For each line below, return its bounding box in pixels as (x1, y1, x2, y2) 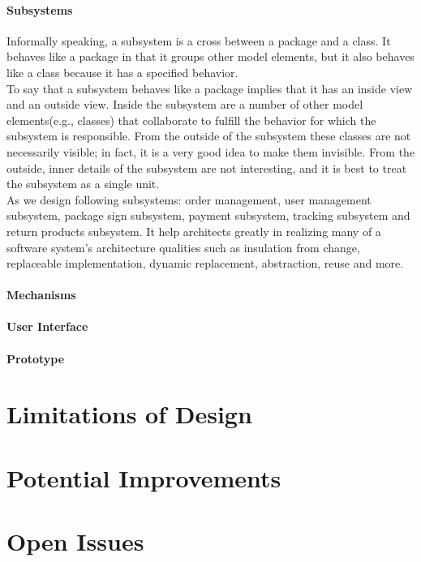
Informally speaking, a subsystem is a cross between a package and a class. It (6, 32, 391, 49)
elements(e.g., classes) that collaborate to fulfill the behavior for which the (6, 111, 376, 128)
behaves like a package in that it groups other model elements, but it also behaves (6, 48, 415, 65)
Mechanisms (6, 286, 76, 303)
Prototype (6, 350, 65, 367)
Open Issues (6, 525, 144, 558)
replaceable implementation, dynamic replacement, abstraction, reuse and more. (6, 255, 404, 272)
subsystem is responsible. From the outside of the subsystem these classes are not (6, 127, 411, 144)
